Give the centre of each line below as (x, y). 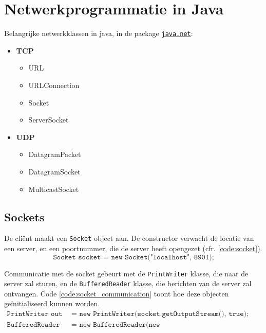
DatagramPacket (55, 154)
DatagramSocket (54, 171)
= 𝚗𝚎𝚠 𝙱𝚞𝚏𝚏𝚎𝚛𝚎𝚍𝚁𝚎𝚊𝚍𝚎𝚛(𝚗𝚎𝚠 (116, 325)
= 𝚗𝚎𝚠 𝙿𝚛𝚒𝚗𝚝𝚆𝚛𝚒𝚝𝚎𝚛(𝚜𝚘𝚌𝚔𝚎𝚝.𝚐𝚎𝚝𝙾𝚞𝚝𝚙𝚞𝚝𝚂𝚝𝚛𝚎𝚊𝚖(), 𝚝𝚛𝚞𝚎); (160, 314)
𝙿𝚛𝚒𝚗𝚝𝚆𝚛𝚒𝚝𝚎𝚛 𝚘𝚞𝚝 (35, 314)
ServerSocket (49, 120)
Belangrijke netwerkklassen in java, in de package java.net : (99, 33)
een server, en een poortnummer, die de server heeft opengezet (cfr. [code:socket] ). (133, 248)
